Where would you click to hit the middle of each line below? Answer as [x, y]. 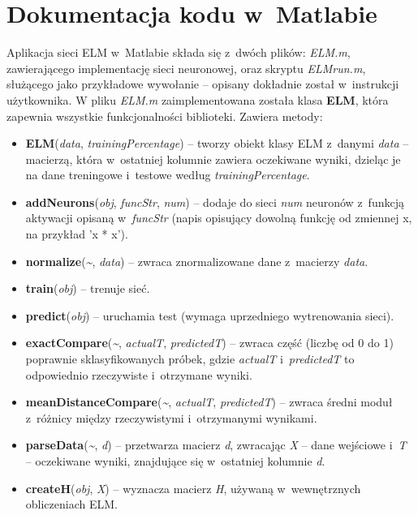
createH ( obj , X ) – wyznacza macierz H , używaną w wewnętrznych [193, 488]
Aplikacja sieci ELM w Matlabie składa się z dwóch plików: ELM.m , [179, 52]
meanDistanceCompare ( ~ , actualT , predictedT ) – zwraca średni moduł [209, 402]
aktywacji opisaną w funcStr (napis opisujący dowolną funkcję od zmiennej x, [219, 218]
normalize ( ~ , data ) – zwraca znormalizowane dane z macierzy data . [197, 261]
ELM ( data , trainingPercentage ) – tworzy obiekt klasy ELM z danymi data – [217, 143]
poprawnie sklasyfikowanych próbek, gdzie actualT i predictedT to [190, 359]
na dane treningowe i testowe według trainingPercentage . [168, 175]
